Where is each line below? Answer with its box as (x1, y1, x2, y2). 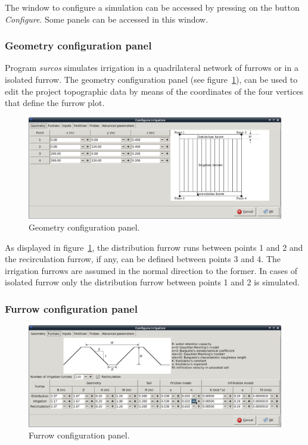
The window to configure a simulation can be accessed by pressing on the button (5, 1, 300, 13)
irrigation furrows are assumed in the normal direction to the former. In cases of (5, 264, 298, 276)
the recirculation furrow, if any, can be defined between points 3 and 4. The (5, 253, 281, 265)
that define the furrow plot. (5, 97, 105, 109)
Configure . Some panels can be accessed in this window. (5, 13, 209, 25)
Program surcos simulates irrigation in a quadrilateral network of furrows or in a (5, 61, 298, 74)
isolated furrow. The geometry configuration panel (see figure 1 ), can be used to (5, 73, 298, 85)
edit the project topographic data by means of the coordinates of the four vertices (5, 85, 303, 97)
